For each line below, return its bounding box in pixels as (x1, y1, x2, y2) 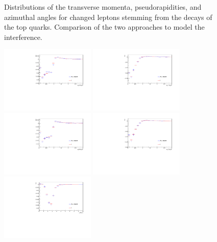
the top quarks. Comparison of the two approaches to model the (4, 21, 205, 32)
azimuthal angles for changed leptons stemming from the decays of (4, 11, 212, 22)
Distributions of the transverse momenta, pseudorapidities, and (4, 2, 202, 12)
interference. (4, 31, 42, 42)
